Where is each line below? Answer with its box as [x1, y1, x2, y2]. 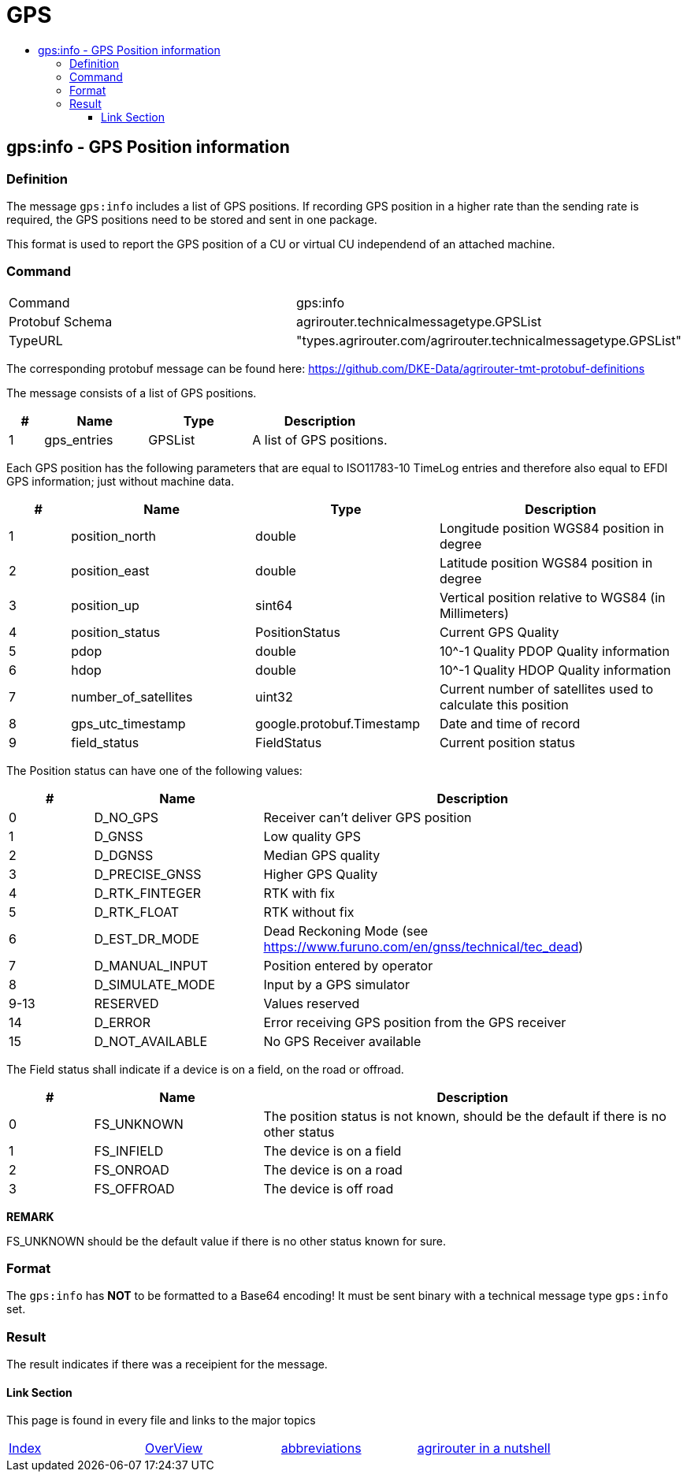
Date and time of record [439, 715, 581, 732]
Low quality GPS [263, 828, 361, 844]
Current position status [439, 734, 575, 750]
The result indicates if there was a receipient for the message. [6, 1357, 328, 1372]
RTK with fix [263, 884, 336, 901]
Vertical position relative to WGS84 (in [439, 589, 666, 605]
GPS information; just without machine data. [6, 474, 235, 488]
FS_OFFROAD [94, 1180, 175, 1197]
